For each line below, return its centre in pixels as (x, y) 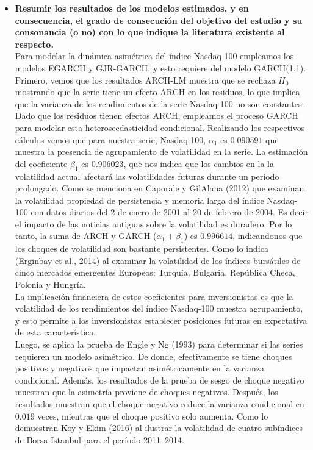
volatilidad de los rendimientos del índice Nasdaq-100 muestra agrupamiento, (159, 308)
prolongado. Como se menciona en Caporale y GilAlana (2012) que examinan (160, 188)
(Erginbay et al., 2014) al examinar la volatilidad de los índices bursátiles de (158, 260)
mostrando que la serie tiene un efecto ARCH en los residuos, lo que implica (157, 92)
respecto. (34, 44)
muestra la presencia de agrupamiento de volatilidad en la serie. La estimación (161, 152)
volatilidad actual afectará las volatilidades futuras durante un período (147, 176)
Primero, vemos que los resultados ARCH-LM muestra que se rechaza (145, 80)
